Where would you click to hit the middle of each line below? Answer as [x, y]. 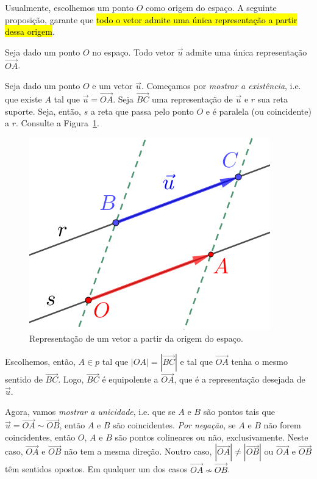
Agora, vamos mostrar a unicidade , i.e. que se [90, 412]
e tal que [196, 361]
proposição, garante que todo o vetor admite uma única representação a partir [151, 19]
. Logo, [71, 379]
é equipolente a [130, 379]
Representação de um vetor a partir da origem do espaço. [136, 338]
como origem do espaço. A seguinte [211, 7]
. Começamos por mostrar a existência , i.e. [221, 86]
